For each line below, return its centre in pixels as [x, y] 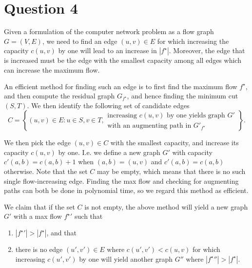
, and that [61, 233]
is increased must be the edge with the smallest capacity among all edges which [123, 60]
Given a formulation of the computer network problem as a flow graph [109, 31]
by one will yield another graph [126, 258]
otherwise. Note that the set [46, 171]
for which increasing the [193, 41]
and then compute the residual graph [59, 96]
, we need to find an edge [80, 41]
